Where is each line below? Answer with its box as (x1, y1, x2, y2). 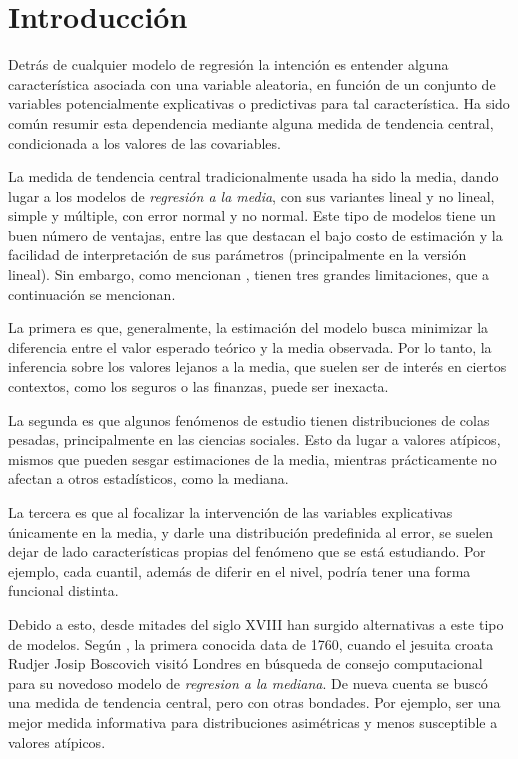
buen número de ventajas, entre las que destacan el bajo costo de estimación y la (8, 224, 503, 245)
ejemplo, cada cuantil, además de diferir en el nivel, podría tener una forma (8, 560, 471, 581)
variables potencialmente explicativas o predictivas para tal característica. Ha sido (8, 93, 510, 114)
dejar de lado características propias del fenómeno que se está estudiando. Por (8, 541, 486, 562)
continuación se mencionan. (8, 283, 176, 304)
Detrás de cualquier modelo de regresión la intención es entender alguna (8, 54, 449, 75)
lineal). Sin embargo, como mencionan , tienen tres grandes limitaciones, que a (8, 264, 490, 285)
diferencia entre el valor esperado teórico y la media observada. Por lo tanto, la (8, 336, 492, 357)
